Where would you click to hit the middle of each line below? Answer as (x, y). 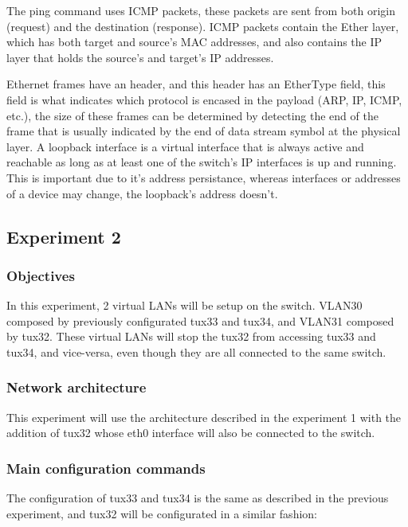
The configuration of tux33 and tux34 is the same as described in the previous (198, 498)
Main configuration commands (106, 468)
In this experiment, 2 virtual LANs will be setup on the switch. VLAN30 (184, 305)
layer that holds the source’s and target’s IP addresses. (140, 57)
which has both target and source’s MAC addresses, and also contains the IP (194, 42)
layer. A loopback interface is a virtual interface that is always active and (185, 146)
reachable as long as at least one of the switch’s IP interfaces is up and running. (202, 162)
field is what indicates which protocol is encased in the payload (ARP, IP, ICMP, (204, 99)
